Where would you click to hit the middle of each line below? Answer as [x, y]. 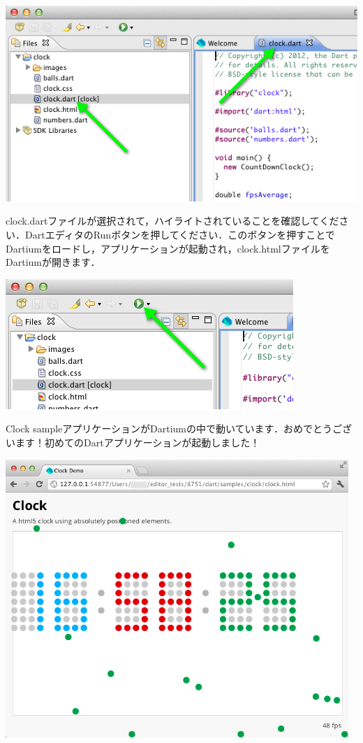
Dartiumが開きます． [53, 262]
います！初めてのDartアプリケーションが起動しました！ [133, 442]
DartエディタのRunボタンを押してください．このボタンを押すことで [180, 234]
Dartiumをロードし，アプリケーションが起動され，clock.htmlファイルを [168, 248]
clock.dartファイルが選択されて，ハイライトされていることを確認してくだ [172, 221]
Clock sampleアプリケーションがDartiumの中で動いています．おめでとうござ [179, 429]
